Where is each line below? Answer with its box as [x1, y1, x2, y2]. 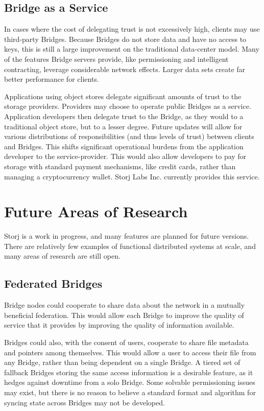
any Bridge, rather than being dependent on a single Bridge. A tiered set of [4, 357, 241, 368]
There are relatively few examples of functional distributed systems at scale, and [4, 240, 256, 251]
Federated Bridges [4, 276, 103, 291]
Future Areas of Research [4, 201, 188, 222]
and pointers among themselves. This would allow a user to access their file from [4, 347, 256, 357]
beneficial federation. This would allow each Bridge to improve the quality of [4, 309, 244, 320]
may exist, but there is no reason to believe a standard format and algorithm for [4, 386, 256, 397]
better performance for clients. [4, 74, 99, 84]
